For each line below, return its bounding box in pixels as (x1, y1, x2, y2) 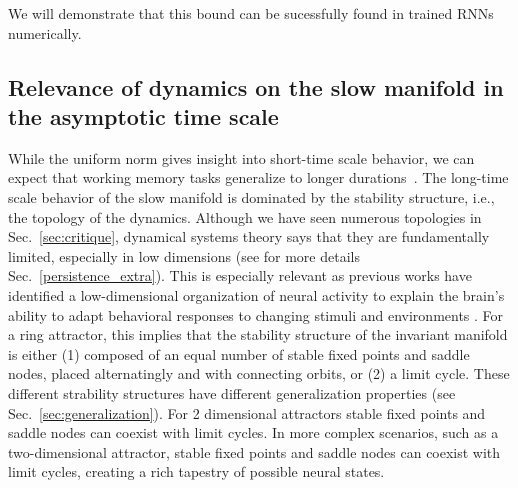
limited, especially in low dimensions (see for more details (8, 245, 360, 266)
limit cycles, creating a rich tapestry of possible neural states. (8, 461, 385, 482)
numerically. (8, 22, 82, 43)
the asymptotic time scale (8, 100, 279, 131)
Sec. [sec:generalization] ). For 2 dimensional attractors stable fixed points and (8, 402, 486, 423)
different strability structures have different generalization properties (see (8, 382, 456, 403)
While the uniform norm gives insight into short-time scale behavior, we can (8, 147, 475, 168)
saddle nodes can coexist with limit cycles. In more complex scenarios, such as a (8, 422, 499, 443)
